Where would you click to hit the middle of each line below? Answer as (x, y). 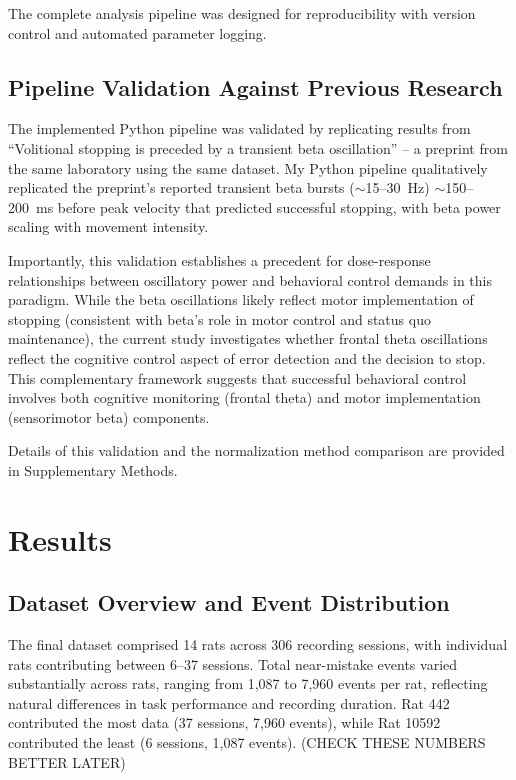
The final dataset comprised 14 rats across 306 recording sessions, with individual (258, 644)
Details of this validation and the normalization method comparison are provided (256, 450)
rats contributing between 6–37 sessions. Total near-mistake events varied (233, 663)
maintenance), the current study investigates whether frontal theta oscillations (248, 338)
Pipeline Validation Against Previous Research (255, 86)
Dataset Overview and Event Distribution (229, 602)
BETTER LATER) (67, 761)
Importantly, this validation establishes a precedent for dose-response (219, 259)
